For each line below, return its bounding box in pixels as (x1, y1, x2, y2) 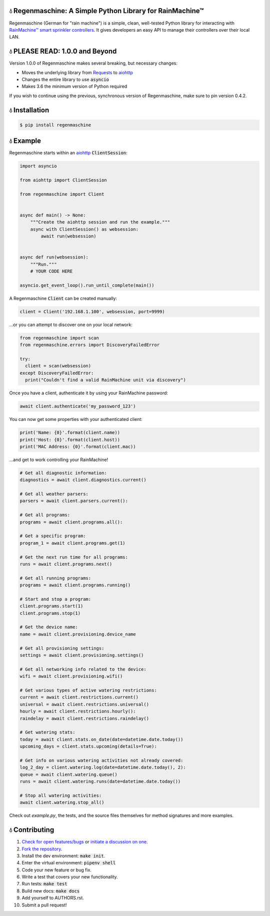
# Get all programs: (19, 512, 70, 518)
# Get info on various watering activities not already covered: (19, 757, 183, 763)
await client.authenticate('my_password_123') (19, 403, 136, 409)
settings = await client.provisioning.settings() (19, 652, 144, 658)
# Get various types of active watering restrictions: (19, 687, 157, 693)
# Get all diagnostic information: (19, 470, 107, 476)
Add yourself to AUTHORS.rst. (21, 895, 84, 901)
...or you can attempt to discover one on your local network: (9, 321, 132, 328)
